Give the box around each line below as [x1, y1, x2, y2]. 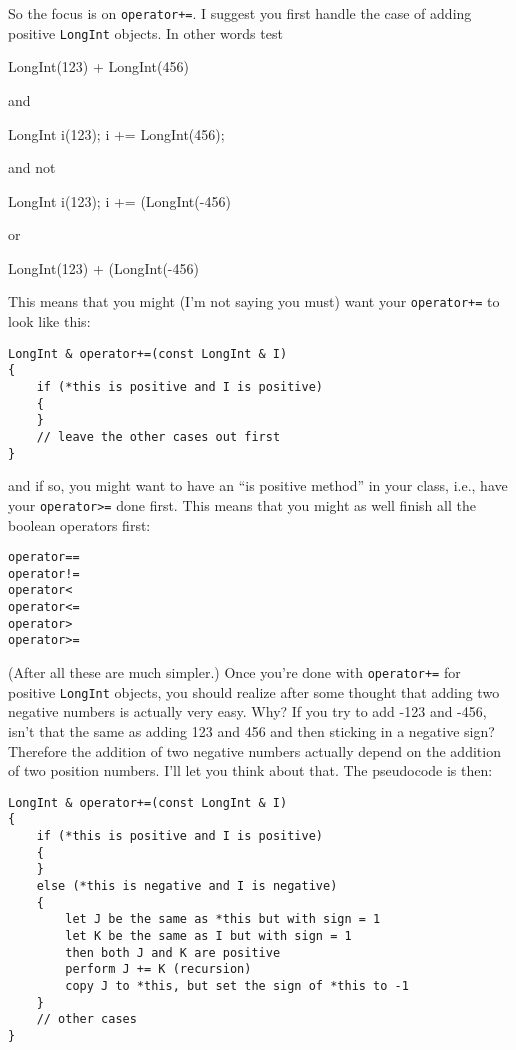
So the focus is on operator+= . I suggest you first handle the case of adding [8, 3, 472, 23]
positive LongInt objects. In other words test [8, 22, 283, 43]
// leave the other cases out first [36, 430, 281, 444]
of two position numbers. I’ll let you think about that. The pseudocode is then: [8, 760, 493, 781]
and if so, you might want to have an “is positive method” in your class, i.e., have [8, 475, 508, 496]
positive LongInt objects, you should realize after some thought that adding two [8, 681, 500, 702]
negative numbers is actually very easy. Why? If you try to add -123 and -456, [8, 701, 487, 722]
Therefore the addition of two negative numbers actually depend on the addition [8, 740, 501, 761]
